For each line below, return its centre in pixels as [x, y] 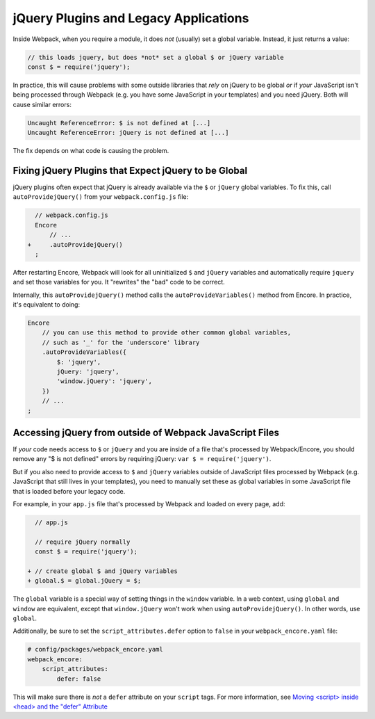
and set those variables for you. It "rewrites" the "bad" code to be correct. [119, 282]
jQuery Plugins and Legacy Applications [131, 18]
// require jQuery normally [83, 542]
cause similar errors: [42, 104]
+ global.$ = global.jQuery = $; [84, 581]
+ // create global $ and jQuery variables [103, 571]
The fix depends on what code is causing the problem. [91, 151]
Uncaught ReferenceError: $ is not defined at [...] [119, 123]
